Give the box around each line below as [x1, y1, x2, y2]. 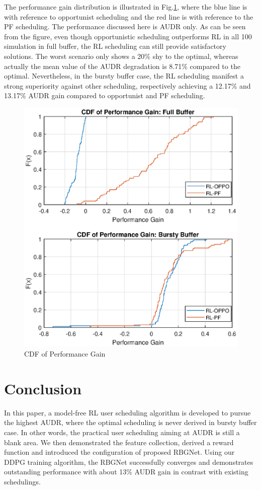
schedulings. [4, 476, 41, 486]
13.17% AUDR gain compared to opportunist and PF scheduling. [4, 90, 205, 101]
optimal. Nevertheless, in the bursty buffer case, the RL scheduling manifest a [4, 71, 244, 81]
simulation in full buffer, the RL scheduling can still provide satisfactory [4, 41, 226, 51]
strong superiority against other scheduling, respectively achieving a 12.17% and [4, 80, 251, 91]
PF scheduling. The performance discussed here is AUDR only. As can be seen [4, 21, 246, 32]
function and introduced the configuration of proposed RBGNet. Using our [4, 447, 235, 457]
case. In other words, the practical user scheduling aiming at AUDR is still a [4, 427, 240, 437]
